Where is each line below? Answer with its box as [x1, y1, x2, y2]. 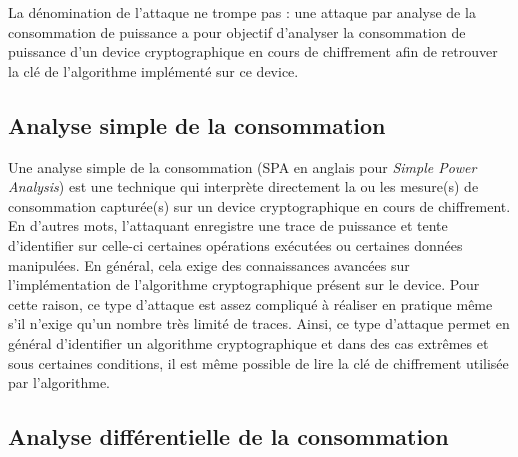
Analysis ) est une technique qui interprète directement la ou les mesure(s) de [8, 176, 479, 197]
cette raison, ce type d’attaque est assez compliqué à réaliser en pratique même [8, 293, 493, 314]
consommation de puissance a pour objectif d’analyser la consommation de [8, 21, 466, 42]
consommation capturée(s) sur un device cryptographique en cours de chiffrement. [8, 195, 511, 216]
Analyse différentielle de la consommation [8, 421, 449, 452]
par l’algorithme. [8, 372, 110, 393]
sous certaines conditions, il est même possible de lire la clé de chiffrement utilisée [8, 352, 509, 373]
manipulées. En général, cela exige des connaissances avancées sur [8, 254, 410, 275]
